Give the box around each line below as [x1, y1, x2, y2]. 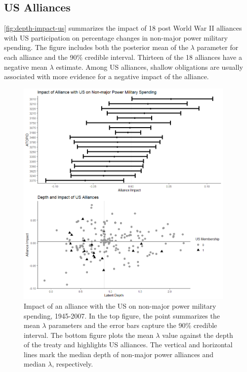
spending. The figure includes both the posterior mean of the [4, 42, 188, 52]
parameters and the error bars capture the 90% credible [48, 320, 217, 330]
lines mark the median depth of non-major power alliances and [24, 349, 214, 359]
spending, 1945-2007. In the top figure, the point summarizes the [24, 310, 220, 321]
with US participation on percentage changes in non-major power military [4, 32, 228, 43]
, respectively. [52, 359, 93, 369]
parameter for [197, 42, 239, 52]
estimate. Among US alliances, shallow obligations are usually [56, 61, 243, 72]
